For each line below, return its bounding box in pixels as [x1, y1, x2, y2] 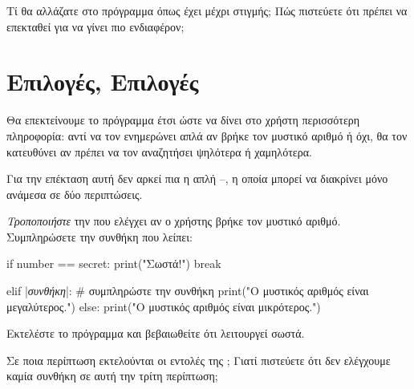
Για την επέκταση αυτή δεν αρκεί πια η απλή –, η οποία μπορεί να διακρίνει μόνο [6, 170, 388, 187]
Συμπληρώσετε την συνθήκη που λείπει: [6, 228, 193, 245]
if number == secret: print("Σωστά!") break [6, 255, 221, 272]
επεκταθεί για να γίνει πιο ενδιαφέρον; [6, 18, 185, 34]
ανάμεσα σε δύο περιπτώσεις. [6, 185, 143, 202]
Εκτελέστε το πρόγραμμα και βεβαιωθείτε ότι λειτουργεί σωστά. [6, 325, 305, 342]
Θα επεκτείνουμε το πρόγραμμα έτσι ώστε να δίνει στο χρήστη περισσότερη [6, 111, 360, 128]
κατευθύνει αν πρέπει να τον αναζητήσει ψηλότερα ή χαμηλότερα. [6, 143, 312, 160]
